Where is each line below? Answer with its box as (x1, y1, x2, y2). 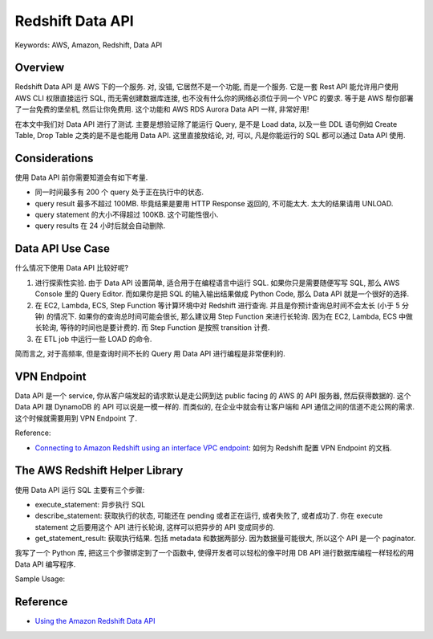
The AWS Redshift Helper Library (14, 464, 184, 478)
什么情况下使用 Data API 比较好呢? (14, 263, 128, 273)
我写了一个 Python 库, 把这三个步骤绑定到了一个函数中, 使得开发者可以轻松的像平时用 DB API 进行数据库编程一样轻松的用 (14, 548, 415, 558)
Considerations (14, 151, 94, 165)
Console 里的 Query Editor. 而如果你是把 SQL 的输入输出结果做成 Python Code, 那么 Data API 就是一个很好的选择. (34, 289, 410, 299)
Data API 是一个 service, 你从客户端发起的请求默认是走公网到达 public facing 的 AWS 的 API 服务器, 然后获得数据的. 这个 (14, 391, 411, 401)
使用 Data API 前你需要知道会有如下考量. (14, 173, 148, 182)
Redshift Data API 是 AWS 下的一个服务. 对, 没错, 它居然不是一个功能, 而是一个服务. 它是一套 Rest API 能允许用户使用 (14, 82, 399, 92)
